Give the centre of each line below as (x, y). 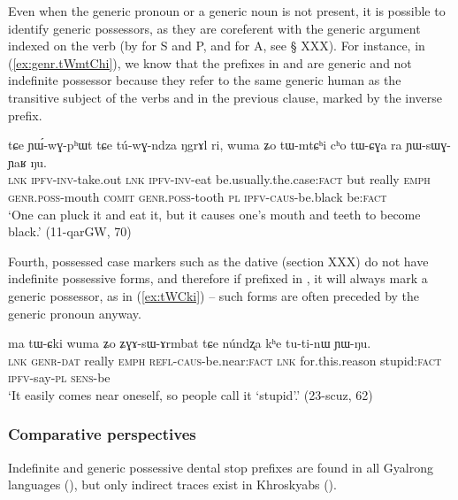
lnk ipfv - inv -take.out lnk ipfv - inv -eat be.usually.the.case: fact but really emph (219, 179)
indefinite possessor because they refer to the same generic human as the (205, 80)
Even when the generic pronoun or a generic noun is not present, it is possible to (227, 11)
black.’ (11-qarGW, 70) (70, 231)
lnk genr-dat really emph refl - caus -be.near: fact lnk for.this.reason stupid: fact (225, 360)
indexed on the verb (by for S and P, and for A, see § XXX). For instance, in (217, 46)
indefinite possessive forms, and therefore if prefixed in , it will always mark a (218, 278)
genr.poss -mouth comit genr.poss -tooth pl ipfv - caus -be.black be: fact (198, 196)
